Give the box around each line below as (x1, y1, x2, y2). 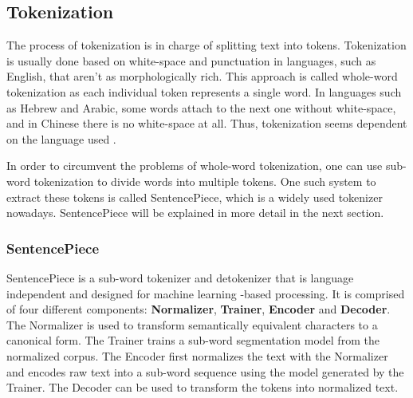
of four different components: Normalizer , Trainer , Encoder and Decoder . (6, 301, 391, 317)
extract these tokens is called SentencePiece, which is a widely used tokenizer (6, 188, 383, 205)
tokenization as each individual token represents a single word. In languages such (6, 83, 402, 100)
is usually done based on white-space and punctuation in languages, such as (6, 52, 376, 69)
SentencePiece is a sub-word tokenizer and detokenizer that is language (6, 269, 354, 286)
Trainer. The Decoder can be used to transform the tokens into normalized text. (6, 379, 399, 396)
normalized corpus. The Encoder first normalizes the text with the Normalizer (6, 347, 388, 364)
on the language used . (6, 130, 116, 147)
